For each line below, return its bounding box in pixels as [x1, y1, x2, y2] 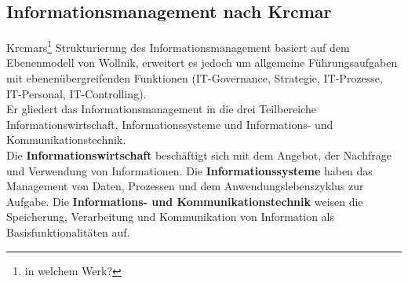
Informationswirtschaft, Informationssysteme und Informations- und [6, 116, 333, 132]
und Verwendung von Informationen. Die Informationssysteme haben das [6, 162, 373, 178]
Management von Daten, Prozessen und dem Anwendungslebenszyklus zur [6, 178, 364, 194]
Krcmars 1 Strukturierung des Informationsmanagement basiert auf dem [6, 37, 350, 55]
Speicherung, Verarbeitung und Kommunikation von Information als [6, 208, 334, 225]
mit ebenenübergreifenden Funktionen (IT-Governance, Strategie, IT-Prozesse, [6, 70, 383, 86]
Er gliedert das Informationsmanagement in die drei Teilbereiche [6, 101, 316, 117]
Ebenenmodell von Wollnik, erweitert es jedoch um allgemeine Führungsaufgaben [6, 54, 398, 71]
